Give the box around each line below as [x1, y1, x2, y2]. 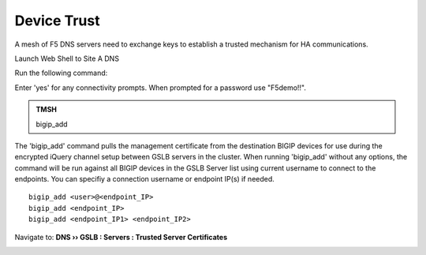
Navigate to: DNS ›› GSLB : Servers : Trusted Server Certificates [14, 232, 228, 242]
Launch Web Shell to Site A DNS [14, 54, 120, 63]
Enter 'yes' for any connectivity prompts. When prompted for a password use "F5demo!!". [14, 83, 307, 92]
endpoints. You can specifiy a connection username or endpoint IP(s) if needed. [14, 174, 275, 184]
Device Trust [14, 12, 100, 29]
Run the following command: [14, 68, 108, 78]
